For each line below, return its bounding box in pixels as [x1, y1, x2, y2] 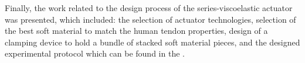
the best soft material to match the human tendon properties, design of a [5, 24, 268, 37]
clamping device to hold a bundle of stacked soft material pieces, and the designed [5, 36, 300, 48]
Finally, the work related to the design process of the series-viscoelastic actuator [5, 2, 293, 13]
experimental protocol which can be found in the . [5, 47, 185, 60]
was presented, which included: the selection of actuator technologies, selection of [5, 13, 296, 25]
